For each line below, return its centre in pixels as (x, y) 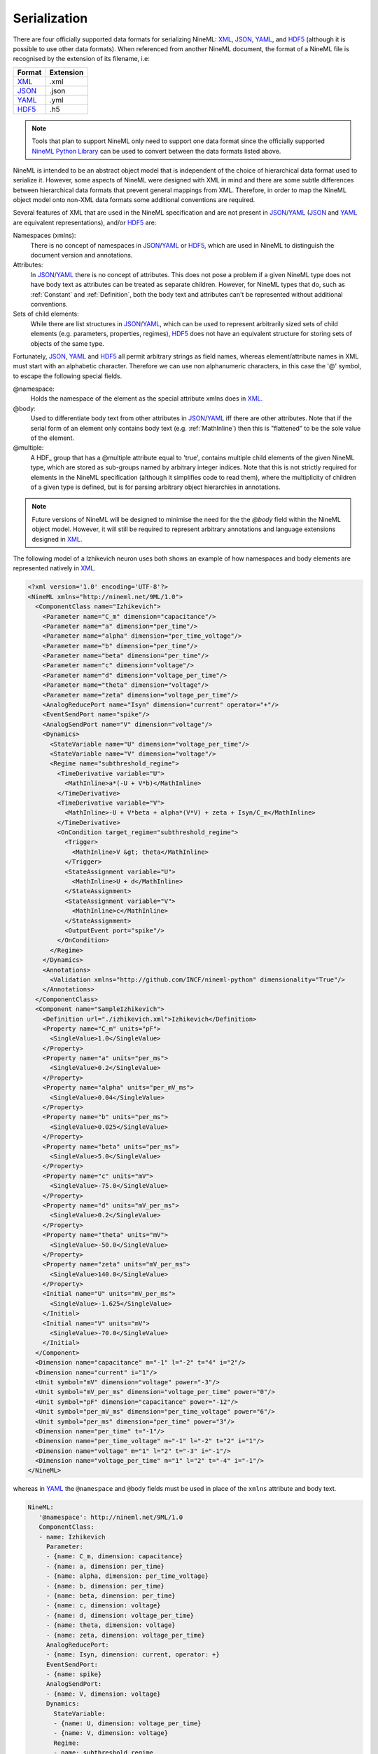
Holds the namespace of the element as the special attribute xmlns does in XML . (147, 399)
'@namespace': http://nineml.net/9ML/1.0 (111, 1517)
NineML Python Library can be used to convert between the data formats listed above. (156, 151)
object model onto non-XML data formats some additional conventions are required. (134, 200)
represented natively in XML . (54, 568)
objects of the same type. (67, 343)
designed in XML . (57, 539)
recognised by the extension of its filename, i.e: (81, 59)
